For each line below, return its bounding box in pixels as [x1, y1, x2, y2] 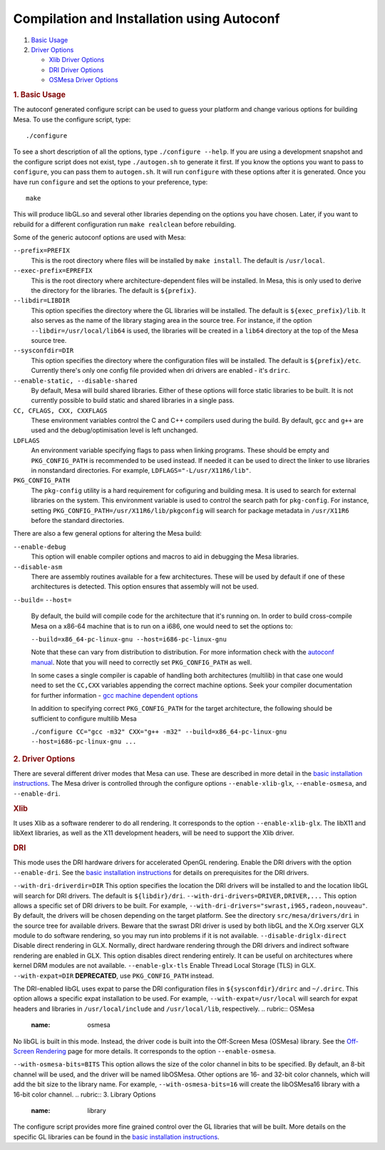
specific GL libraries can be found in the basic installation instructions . [13, 1132, 220, 1141]
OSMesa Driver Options [48, 76, 118, 84]
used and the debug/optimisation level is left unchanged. [31, 426, 198, 435]
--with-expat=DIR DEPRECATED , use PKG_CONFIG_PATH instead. [13, 971, 214, 980]
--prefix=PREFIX [13, 246, 71, 255]
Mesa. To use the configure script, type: [13, 115, 131, 124]
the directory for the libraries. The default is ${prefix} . [31, 286, 197, 295]
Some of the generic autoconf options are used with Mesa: [13, 233, 186, 242]
